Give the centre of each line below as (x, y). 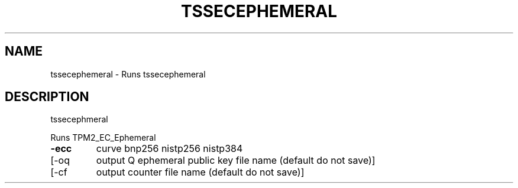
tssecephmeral (79, 119)
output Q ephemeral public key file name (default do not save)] (236, 161)
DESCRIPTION (47, 97)
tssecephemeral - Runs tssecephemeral (128, 74)
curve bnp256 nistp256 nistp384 (169, 149)
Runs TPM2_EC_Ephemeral (103, 138)
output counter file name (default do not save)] (200, 172)
